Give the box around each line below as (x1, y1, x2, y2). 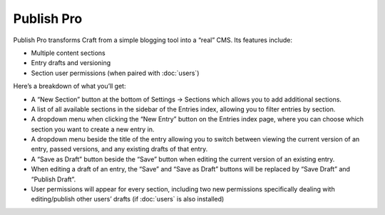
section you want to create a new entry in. (31, 125, 155, 134)
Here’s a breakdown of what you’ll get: (13, 82, 126, 91)
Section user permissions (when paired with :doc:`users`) (31, 69, 200, 77)
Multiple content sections (31, 49, 106, 57)
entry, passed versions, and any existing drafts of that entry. (31, 145, 208, 154)
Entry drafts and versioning (31, 59, 111, 67)
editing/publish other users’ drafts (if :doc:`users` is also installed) (31, 195, 225, 204)
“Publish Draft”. (31, 175, 76, 184)
